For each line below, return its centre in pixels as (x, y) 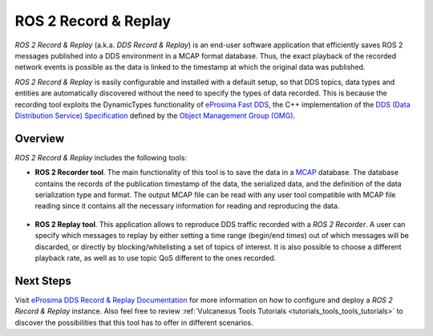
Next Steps (43, 281)
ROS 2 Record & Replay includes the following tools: (101, 157)
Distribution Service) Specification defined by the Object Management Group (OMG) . (155, 115)
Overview (40, 138)
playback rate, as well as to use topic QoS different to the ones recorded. (156, 257)
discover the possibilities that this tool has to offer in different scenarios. (134, 322)
